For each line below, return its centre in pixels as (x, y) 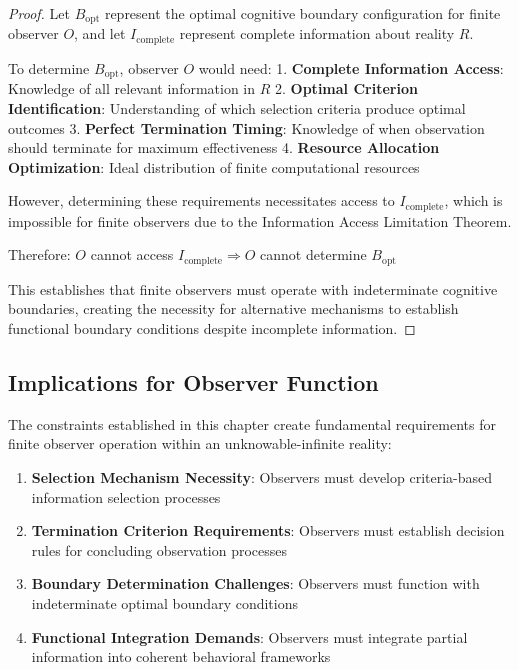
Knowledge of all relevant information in (132, 88)
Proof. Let (39, 13)
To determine (49, 67)
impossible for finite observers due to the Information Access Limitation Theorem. (260, 220)
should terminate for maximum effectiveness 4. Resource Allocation (224, 147)
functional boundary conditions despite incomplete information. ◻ (212, 328)
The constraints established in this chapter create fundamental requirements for (252, 423)
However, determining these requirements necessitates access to (201, 200)
